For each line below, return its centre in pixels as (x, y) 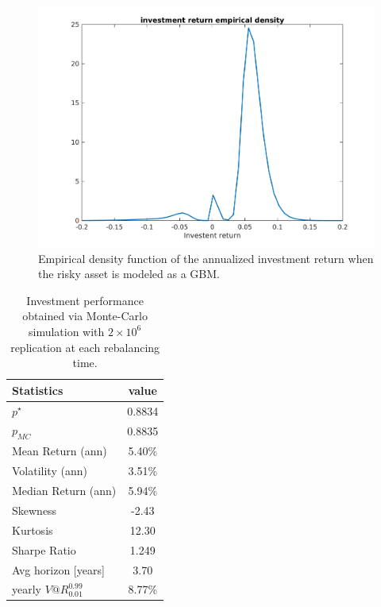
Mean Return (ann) (60, 451)
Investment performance (85, 300)
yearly (27, 589)
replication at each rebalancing (85, 347)
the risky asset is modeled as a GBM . (129, 274)
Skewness (35, 510)
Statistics (38, 390)
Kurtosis (33, 530)
